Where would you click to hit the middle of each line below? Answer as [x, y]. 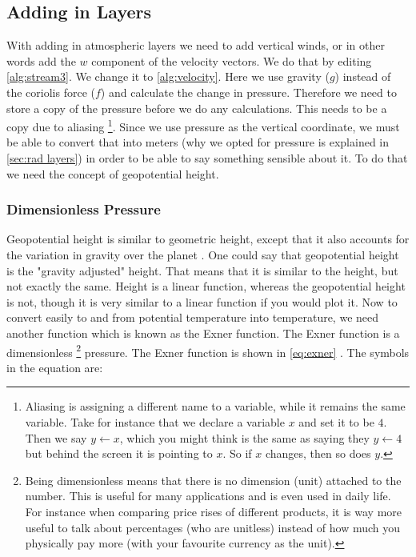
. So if [237, 453]
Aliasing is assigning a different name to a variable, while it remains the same [215, 406]
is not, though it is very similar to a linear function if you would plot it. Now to [202, 301]
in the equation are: [55, 367]
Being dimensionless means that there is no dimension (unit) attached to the [213, 480]
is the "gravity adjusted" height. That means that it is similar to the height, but [202, 270]
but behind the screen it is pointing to [119, 453]
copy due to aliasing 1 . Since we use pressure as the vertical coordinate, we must [203, 125]
